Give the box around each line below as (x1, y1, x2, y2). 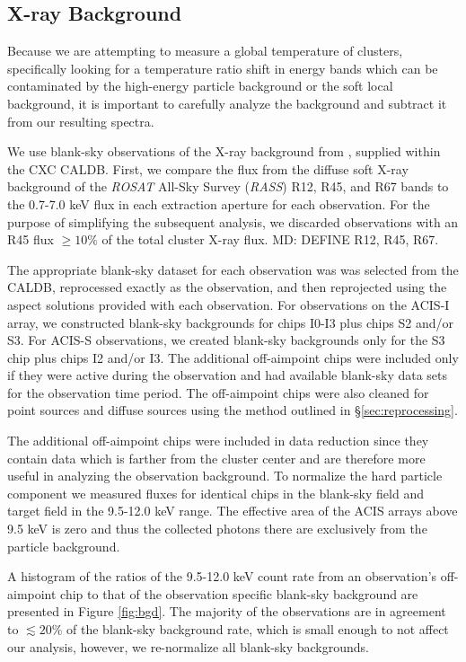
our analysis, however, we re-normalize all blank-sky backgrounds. (7, 637, 370, 656)
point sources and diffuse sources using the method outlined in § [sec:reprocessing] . (7, 401, 458, 419)
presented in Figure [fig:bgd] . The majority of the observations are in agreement (7, 602, 446, 621)
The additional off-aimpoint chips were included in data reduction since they (7, 431, 429, 450)
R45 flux (7, 230, 54, 249)
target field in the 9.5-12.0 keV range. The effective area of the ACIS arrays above (7, 501, 458, 520)
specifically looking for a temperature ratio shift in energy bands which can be (7, 58, 438, 77)
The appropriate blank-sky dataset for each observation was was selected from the (7, 260, 459, 278)
